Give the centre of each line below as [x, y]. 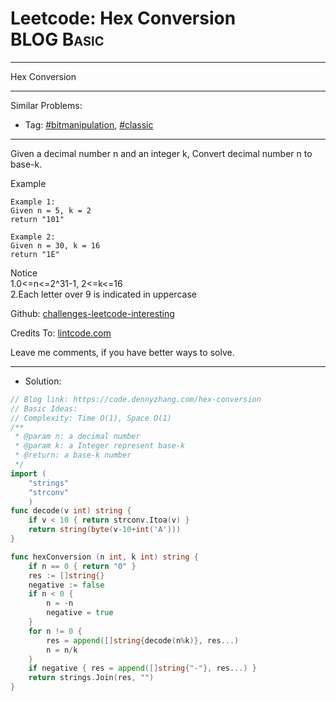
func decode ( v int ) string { [71, 511]
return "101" [37, 219]
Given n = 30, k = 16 [55, 245]
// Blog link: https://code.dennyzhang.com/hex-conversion [136, 399]
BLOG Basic [57, 39]
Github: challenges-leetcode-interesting [92, 313]
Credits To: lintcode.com [61, 333]
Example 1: [33, 202]
